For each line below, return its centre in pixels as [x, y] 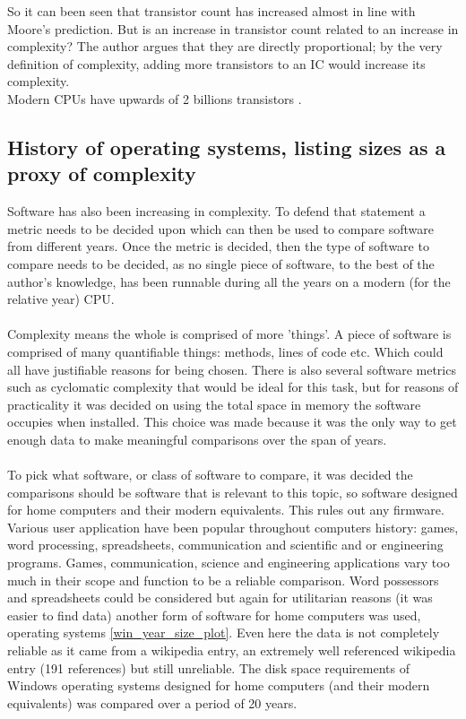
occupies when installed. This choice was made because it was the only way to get [232, 422]
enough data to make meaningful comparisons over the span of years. [197, 439]
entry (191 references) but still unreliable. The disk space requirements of [208, 667]
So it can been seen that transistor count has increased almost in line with [211, 11]
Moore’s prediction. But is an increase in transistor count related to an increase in [233, 28]
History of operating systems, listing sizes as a [227, 147]
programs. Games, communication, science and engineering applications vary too [229, 563]
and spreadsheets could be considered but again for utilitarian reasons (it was [220, 598]
